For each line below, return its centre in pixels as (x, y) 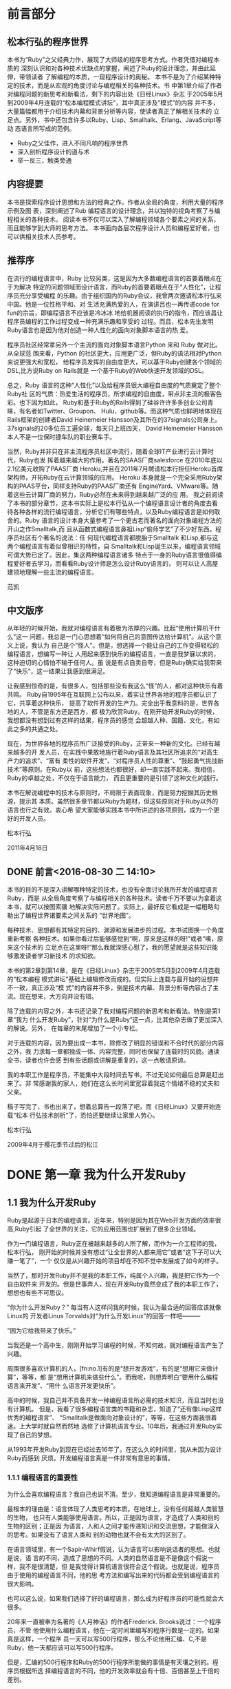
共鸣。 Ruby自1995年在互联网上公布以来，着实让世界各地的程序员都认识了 (112, 695)
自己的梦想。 (37, 1435)
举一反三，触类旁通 (44, 160)
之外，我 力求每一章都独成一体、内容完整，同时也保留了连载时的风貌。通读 (113, 1052)
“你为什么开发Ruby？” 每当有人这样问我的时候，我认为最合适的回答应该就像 (114, 1307)
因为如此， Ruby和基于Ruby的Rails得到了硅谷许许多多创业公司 (119, 402)
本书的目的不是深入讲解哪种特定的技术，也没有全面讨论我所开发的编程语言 (112, 890)
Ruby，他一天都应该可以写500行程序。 (62, 1647)
